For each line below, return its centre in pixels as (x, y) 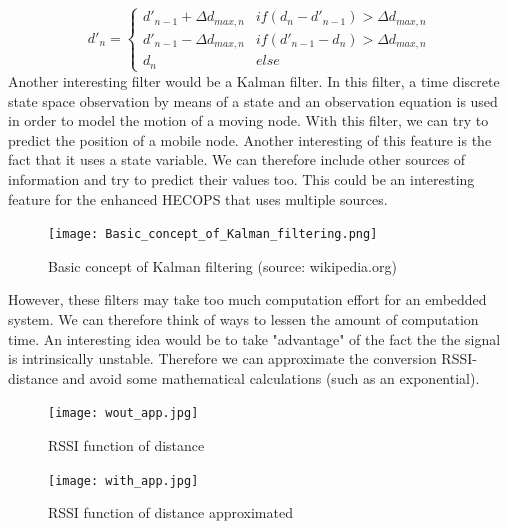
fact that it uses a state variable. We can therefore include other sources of (237, 159)
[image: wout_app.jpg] (123, 413)
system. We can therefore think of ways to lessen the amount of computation (243, 318)
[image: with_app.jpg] (123, 480)
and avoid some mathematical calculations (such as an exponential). (271, 377)
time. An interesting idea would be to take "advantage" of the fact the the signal (254, 338)
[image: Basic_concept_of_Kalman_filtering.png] (213, 234)
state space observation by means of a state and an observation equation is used (253, 100)
